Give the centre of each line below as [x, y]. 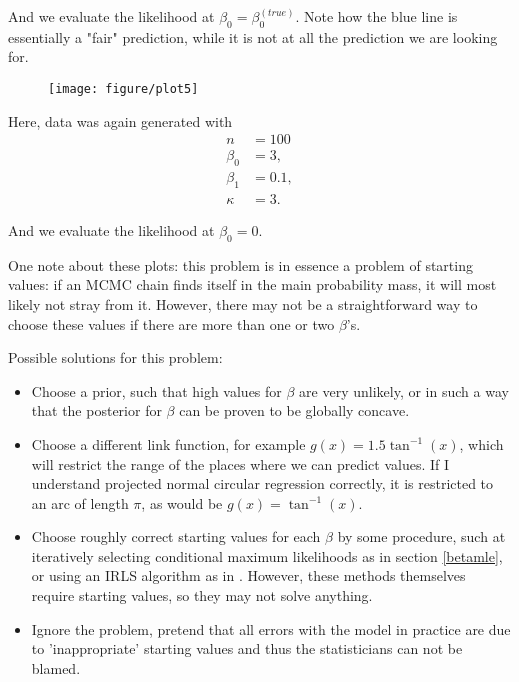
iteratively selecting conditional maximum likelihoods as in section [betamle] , [267, 555]
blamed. [56, 667]
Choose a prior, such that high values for [156, 390]
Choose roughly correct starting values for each [176, 536]
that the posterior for [96, 410]
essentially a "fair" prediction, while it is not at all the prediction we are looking [253, 36]
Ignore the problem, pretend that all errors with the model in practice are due [271, 628]
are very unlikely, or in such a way [404, 390]
